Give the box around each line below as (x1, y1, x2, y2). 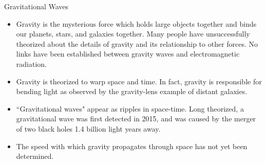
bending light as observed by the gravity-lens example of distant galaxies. (16, 86, 248, 97)
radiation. (16, 58, 47, 69)
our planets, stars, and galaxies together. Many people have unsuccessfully (16, 28, 250, 39)
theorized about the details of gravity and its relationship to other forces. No (16, 38, 258, 49)
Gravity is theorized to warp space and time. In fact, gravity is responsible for (16, 76, 262, 86)
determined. (16, 151, 54, 161)
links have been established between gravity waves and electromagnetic (16, 48, 240, 59)
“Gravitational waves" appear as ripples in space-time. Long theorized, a (16, 103, 244, 114)
